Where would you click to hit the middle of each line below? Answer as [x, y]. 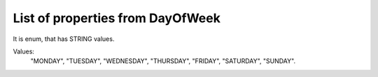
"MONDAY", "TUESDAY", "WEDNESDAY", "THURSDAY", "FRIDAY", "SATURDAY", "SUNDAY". [163, 61]
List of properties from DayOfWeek [117, 18]
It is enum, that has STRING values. [64, 39]
